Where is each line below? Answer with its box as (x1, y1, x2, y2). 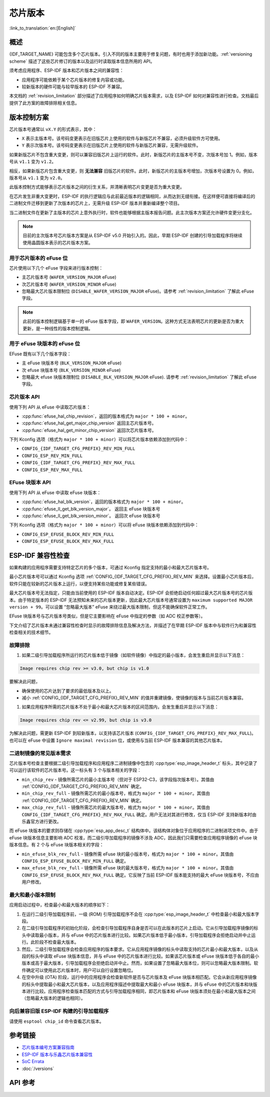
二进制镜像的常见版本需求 (9, 750, 71, 757)
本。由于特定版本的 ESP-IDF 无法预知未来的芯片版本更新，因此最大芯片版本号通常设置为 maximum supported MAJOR (9, 597, 252, 603)
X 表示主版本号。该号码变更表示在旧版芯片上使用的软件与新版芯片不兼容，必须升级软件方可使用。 (21, 135, 223, 141)
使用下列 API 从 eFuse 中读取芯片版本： (9, 404, 91, 410)
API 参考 (9, 1078, 35, 1087)
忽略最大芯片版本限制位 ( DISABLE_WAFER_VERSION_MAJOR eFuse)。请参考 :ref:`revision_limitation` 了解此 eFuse (21, 288, 254, 294)
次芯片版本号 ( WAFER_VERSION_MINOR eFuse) (21, 281, 117, 287)
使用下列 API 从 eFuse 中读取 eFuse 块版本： (9, 489, 101, 496)
